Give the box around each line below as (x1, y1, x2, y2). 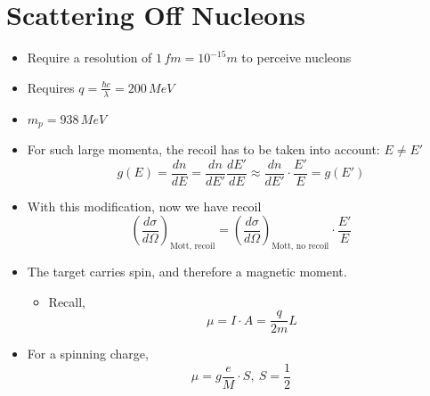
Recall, (48, 292, 86, 310)
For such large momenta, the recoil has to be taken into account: (27, 140, 380, 158)
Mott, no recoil (272, 242, 329, 252)
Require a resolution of (27, 48, 152, 67)
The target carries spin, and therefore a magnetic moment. (27, 262, 347, 281)
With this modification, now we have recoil (27, 196, 262, 215)
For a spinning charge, (27, 344, 149, 363)
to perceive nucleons (241, 48, 352, 67)
